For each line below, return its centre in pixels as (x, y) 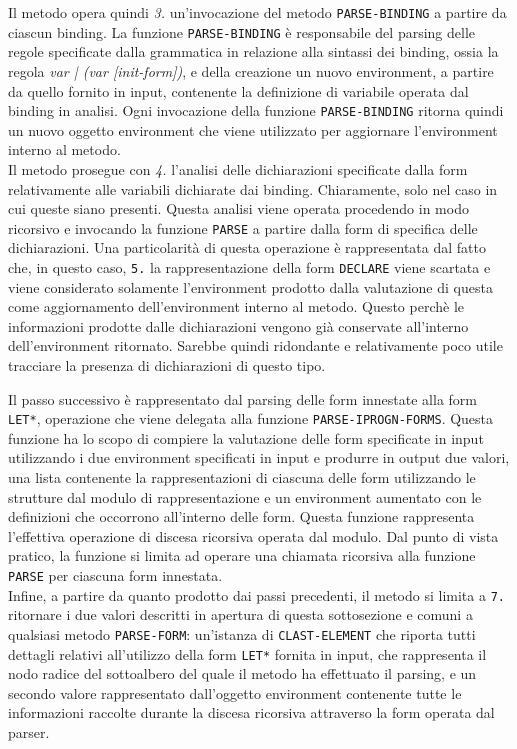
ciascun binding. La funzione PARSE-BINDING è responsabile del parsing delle (242, 31)
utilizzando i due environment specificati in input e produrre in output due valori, (259, 457)
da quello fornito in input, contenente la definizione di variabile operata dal (238, 90)
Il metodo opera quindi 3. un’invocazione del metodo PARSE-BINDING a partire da (257, 12)
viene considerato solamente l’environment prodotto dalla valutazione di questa (250, 286)
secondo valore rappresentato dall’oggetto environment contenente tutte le (235, 692)
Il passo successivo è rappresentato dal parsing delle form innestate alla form (242, 398)
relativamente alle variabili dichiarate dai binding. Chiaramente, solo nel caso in (253, 188)
